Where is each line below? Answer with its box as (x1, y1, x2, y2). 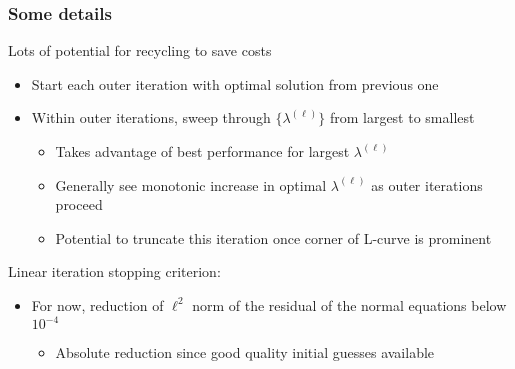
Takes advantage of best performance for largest (55, 141, 350, 161)
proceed (55, 194, 103, 215)
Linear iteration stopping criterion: (8, 261, 221, 282)
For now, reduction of (31, 294, 164, 315)
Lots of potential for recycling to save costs (8, 40, 272, 61)
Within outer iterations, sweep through (31, 107, 271, 128)
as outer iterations (371, 174, 483, 195)
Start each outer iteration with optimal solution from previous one (31, 73, 439, 94)
